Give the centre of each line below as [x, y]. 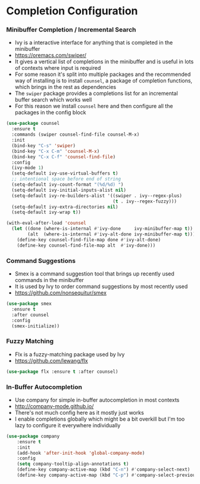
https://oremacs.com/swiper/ [50, 56]
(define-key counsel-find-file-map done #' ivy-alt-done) [89, 240]
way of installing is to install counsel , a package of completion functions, [103, 81]
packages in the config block [50, 112]
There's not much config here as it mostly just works [79, 412]
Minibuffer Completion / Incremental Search [71, 30]
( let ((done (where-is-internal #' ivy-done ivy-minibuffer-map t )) [102, 229]
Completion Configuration [72, 11]
